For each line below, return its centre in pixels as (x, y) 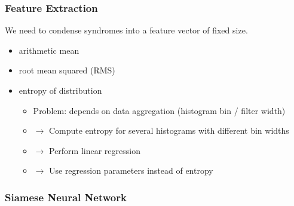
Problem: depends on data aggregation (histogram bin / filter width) (159, 110)
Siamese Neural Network (66, 197)
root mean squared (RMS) (67, 70)
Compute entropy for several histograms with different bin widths (169, 130)
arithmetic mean (49, 50)
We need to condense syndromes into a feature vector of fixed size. (126, 30)
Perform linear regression (94, 150)
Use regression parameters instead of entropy (131, 170)
